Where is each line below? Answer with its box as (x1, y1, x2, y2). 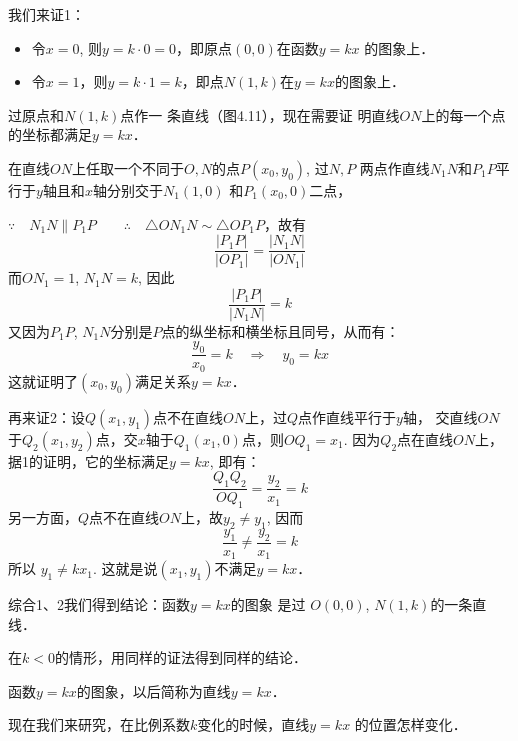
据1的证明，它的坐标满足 (8, 450, 169, 471)
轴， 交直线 (402, 406, 478, 427)
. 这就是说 (92, 558, 158, 579)
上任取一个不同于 (71, 157, 184, 178)
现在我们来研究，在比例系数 (8, 714, 190, 735)
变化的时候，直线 (197, 714, 310, 735)
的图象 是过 (230, 594, 306, 615)
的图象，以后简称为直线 (76, 680, 231, 701)
